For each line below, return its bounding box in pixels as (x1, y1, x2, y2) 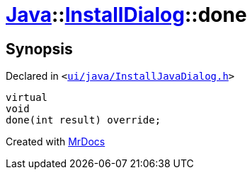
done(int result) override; (6, 114, 161, 126)
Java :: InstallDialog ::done (6, 3, 247, 27)
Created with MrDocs (6, 135, 105, 148)
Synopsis (6, 40, 73, 58)
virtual (6, 92, 48, 104)
